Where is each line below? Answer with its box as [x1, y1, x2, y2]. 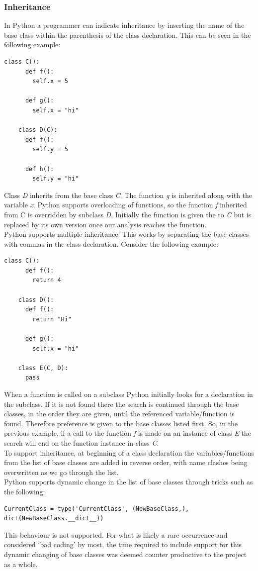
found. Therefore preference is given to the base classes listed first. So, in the [4, 418, 238, 428]
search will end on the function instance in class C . [4, 437, 159, 448]
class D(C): [18, 126, 58, 134]
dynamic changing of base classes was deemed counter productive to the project [4, 549, 247, 559]
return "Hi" [32, 315, 72, 323]
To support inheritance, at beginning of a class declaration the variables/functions [4, 447, 255, 458]
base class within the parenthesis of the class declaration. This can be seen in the [4, 29, 251, 40]
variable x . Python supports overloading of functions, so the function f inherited [4, 199, 247, 210]
